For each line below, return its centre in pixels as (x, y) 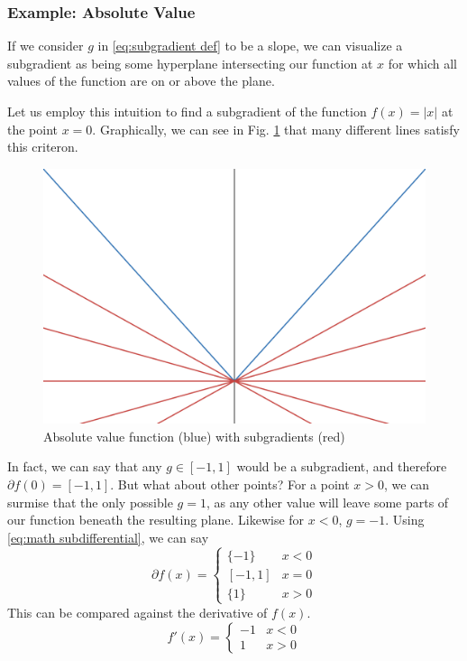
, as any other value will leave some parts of (327, 502)
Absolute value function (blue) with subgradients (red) (194, 436)
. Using (405, 520)
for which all (422, 63)
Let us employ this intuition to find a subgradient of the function (187, 111)
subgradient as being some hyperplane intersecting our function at (190, 63)
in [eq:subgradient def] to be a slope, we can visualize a (250, 46)
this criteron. (43, 147)
